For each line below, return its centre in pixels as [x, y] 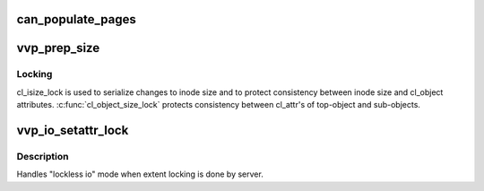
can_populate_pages [76, 19]
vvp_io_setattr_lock [73, 130]
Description [43, 156]
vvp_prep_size [58, 48]
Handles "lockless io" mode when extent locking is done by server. [140, 174]
